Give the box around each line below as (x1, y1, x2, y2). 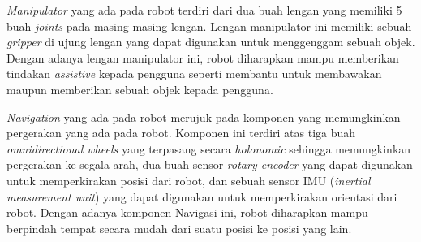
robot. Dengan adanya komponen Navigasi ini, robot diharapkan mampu (6, 204, 368, 221)
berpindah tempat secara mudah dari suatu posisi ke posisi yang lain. (6, 219, 352, 236)
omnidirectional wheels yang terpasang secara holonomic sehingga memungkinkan (6, 140, 411, 157)
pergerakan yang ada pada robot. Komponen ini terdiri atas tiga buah (6, 124, 356, 141)
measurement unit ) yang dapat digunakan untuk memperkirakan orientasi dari (6, 188, 397, 205)
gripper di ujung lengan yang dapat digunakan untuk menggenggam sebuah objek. (6, 33, 415, 50)
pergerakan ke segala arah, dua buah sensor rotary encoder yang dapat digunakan (6, 156, 413, 173)
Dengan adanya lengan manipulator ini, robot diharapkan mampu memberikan (6, 49, 399, 66)
